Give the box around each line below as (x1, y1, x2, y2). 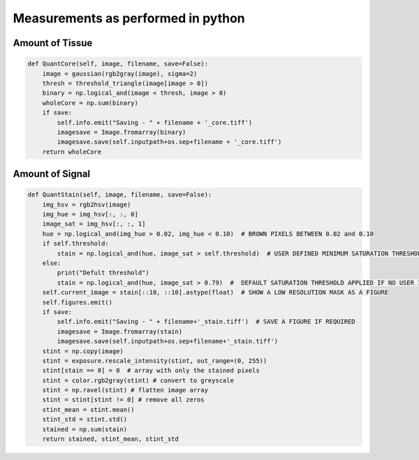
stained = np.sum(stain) (42, 425, 128, 433)
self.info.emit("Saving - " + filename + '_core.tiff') (57, 119, 253, 126)
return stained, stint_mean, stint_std (42, 435, 179, 443)
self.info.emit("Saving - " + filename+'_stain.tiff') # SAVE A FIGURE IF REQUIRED (57, 318, 355, 326)
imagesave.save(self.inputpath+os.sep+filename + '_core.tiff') (57, 138, 282, 146)
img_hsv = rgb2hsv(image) (42, 200, 131, 209)
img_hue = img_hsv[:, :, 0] (42, 210, 139, 218)
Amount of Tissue (13, 37, 93, 49)
